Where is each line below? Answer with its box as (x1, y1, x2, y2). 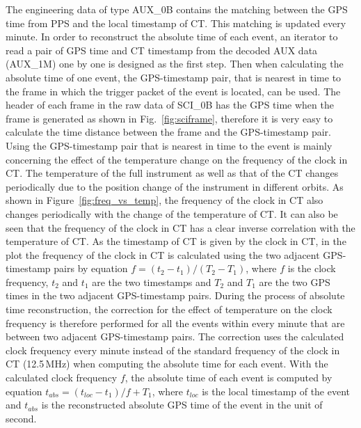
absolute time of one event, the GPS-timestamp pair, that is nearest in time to (6, 70, 342, 84)
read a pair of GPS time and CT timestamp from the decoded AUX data (6, 42, 318, 57)
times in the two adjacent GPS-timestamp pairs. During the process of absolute (6, 288, 345, 303)
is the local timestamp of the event (202, 383, 351, 398)
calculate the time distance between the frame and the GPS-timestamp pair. (6, 125, 331, 139)
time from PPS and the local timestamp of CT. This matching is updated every (6, 15, 346, 30)
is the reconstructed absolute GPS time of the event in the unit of (41, 397, 323, 412)
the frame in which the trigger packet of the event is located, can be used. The (6, 84, 341, 98)
